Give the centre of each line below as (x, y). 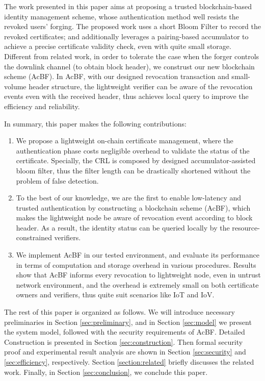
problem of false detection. (57, 180)
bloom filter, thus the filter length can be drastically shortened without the (133, 170)
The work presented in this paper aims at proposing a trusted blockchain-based (128, 6)
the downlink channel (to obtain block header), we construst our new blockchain (129, 66)
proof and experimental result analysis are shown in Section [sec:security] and (125, 352)
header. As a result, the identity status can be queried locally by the (123, 227)
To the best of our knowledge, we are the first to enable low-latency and (129, 198)
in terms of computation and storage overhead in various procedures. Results (136, 264)
